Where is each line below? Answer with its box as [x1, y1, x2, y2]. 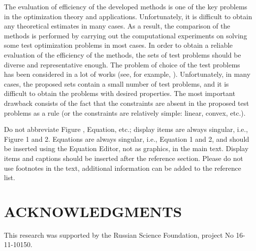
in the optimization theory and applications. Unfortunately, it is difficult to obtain [4, 11, 252, 21]
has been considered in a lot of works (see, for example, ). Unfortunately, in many [4, 69, 251, 79]
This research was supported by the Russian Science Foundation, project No [4, 229, 234, 240]
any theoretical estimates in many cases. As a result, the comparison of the [4, 21, 230, 31]
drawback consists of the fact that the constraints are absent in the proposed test [4, 97, 249, 108]
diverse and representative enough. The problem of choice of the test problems [4, 59, 240, 69]
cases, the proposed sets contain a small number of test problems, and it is [4, 78, 229, 89]
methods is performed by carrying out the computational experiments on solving [4, 30, 247, 40]
